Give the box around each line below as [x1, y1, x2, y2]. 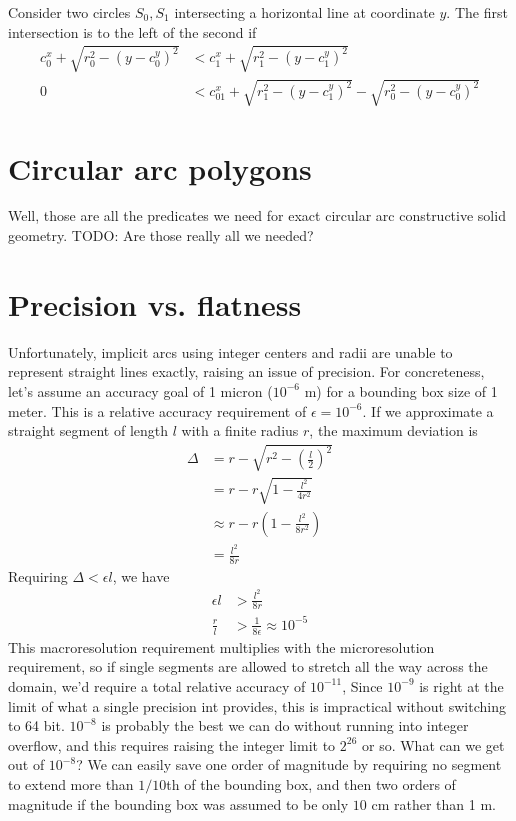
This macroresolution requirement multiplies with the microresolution [8, 636, 435, 657]
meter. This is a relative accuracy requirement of [8, 400, 307, 421]
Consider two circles [8, 2, 131, 22]
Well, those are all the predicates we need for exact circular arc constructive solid [8, 205, 506, 226]
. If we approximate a [362, 400, 494, 421]
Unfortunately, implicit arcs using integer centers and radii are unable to [8, 341, 453, 362]
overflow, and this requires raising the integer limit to [8, 734, 336, 755]
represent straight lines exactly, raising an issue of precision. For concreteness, [8, 361, 485, 382]
